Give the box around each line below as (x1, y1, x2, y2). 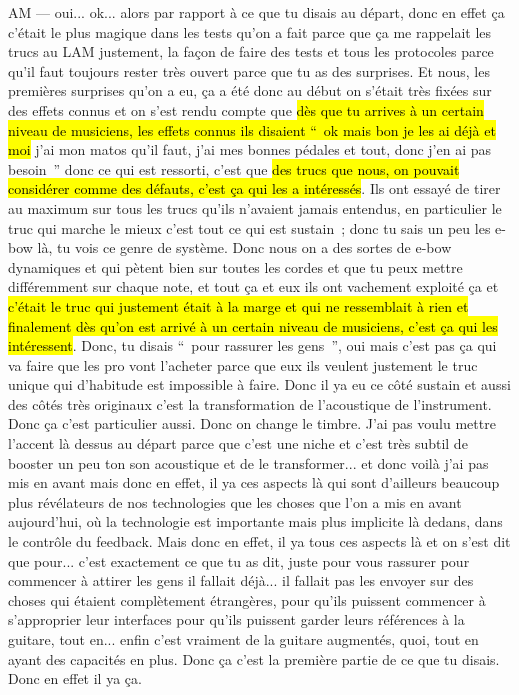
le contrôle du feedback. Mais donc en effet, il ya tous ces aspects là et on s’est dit (8, 531, 511, 552)
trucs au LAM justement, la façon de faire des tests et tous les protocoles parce (8, 41, 494, 62)
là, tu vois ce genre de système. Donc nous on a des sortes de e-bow (37, 237, 452, 258)
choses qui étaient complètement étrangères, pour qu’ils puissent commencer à (8, 589, 486, 610)
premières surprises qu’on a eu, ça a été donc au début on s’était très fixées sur (8, 80, 492, 101)
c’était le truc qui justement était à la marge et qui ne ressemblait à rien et (8, 295, 469, 316)
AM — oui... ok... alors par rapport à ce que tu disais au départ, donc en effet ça (8, 2, 505, 22)
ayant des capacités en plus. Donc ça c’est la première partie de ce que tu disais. (8, 648, 500, 669)
